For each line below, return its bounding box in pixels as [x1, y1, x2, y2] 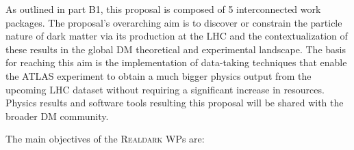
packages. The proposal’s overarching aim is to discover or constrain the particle [5, 15, 342, 29]
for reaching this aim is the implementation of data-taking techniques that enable [5, 55, 347, 70]
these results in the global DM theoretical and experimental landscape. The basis [5, 42, 346, 56]
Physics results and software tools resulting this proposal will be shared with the [5, 95, 344, 110]
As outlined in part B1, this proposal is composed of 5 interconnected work [5, 2, 321, 16]
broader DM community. [5, 108, 109, 123]
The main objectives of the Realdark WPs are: [5, 132, 205, 146]
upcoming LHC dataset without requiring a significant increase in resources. [5, 82, 325, 96]
